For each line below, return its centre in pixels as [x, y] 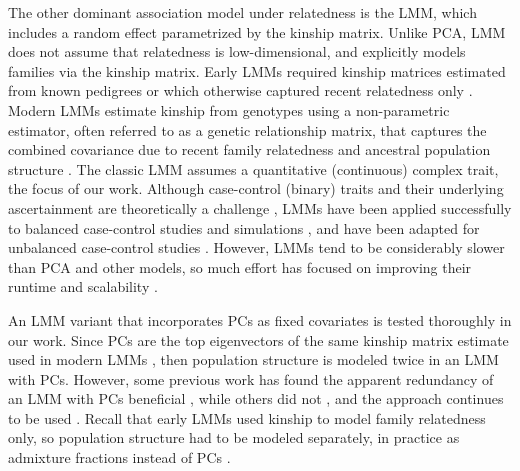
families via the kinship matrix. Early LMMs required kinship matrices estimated [257, 70]
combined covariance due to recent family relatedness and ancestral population [249, 149]
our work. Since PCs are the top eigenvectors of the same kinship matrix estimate [258, 339]
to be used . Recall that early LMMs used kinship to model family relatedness [247, 417]
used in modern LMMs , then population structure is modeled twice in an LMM [253, 359]
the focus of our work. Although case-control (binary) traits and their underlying [256, 188]
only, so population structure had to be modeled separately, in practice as [234, 437]
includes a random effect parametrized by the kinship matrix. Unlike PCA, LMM [257, 31]
